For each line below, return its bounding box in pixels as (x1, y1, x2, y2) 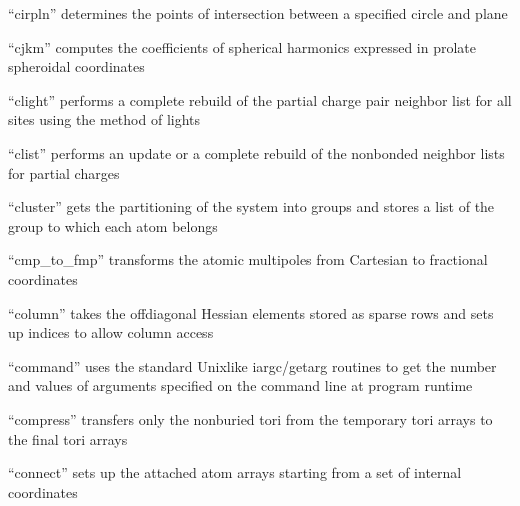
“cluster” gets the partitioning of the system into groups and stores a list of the (8, 196, 495, 217)
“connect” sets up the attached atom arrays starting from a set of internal (8, 462, 462, 483)
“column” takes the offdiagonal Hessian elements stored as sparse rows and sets (8, 302, 494, 323)
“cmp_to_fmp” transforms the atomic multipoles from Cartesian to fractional (8, 249, 488, 270)
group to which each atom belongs (8, 215, 218, 236)
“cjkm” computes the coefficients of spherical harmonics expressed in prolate (8, 36, 477, 57)
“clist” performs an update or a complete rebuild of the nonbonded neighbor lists (8, 142, 505, 163)
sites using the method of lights (8, 109, 201, 130)
